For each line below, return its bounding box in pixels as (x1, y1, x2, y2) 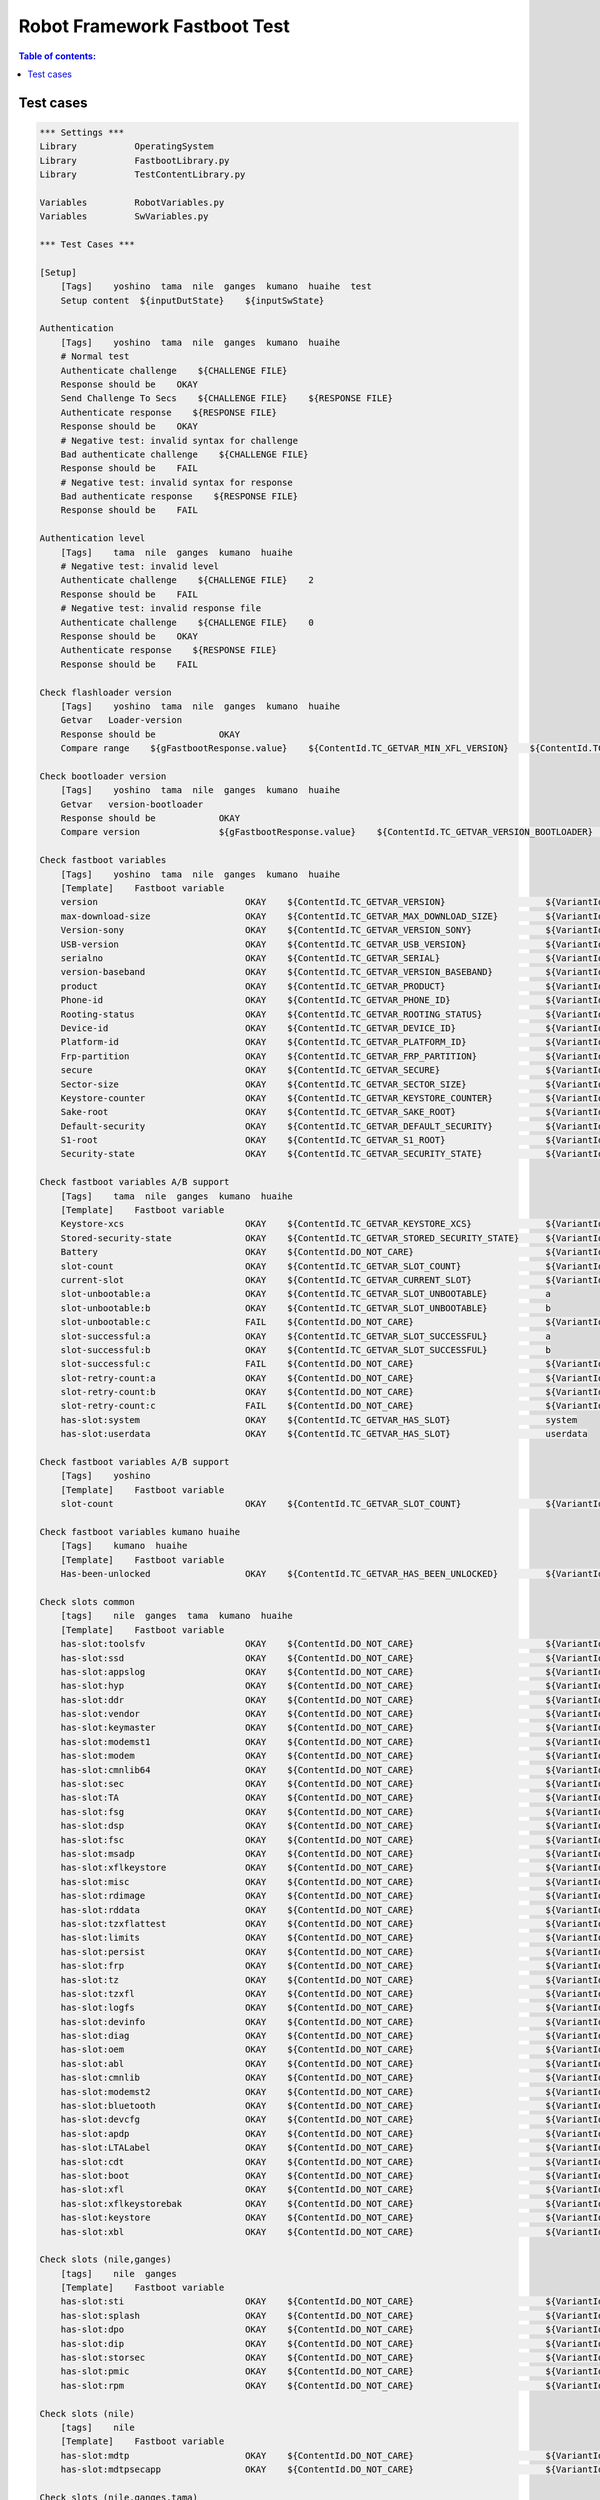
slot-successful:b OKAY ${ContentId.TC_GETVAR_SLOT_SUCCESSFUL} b (60, 1344, 552, 1355)
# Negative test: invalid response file (60, 603, 262, 614)
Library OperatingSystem (39, 141, 214, 152)
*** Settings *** (39, 126, 125, 138)
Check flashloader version (39, 686, 172, 698)
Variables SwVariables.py (39, 211, 209, 222)
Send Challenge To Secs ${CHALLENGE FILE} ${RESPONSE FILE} (60, 393, 394, 404)
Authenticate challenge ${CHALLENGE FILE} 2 (60, 575, 314, 586)
